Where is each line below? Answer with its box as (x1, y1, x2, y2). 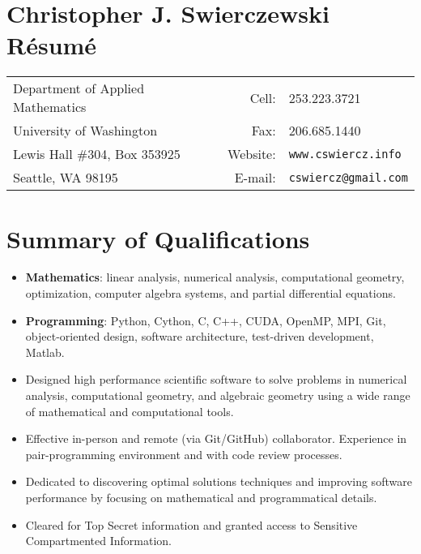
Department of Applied (13, 79, 145, 98)
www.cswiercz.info (288, 147, 402, 161)
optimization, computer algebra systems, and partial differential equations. (25, 285, 396, 302)
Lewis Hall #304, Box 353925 (13, 144, 181, 164)
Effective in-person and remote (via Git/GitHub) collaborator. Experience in (25, 430, 407, 447)
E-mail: (234, 168, 276, 187)
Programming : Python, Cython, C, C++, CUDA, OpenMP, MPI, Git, (25, 311, 386, 329)
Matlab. (25, 343, 65, 360)
